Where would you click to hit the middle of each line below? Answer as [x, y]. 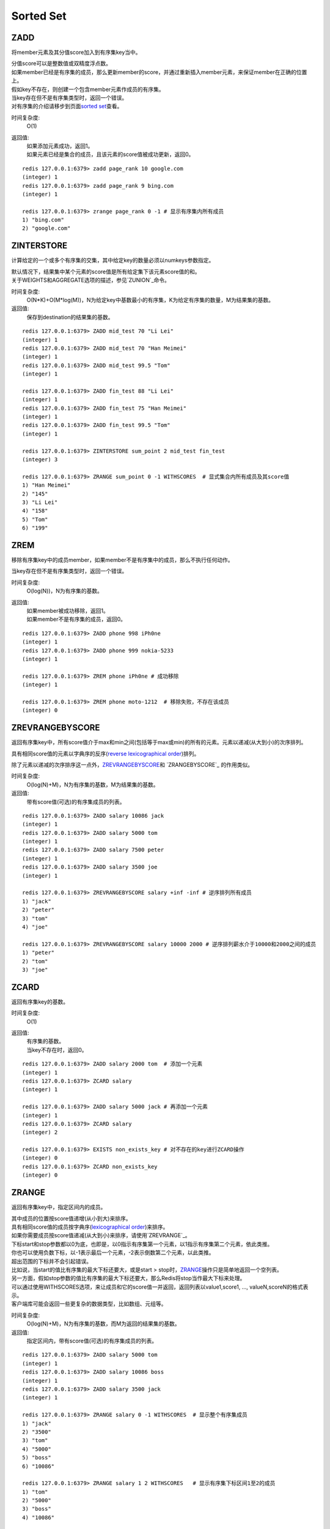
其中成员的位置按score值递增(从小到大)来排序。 [71, 1218]
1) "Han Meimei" [46, 485]
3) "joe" [35, 970]
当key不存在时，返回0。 [57, 1050]
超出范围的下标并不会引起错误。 [51, 1261]
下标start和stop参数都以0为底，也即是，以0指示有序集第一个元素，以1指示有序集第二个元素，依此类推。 [142, 1244]
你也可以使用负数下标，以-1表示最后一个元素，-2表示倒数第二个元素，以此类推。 [113, 1253]
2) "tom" [35, 961]
